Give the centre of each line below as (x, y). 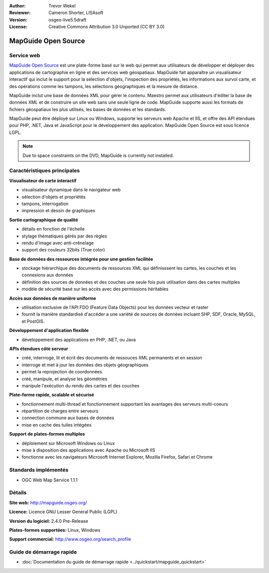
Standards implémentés (39, 470)
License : (18, 27)
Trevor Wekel (62, 6)
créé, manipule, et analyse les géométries (65, 379)
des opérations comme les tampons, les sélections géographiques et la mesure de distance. (104, 86)
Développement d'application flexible (49, 331)
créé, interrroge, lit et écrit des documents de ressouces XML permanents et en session (112, 358)
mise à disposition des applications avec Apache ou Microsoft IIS (88, 450)
